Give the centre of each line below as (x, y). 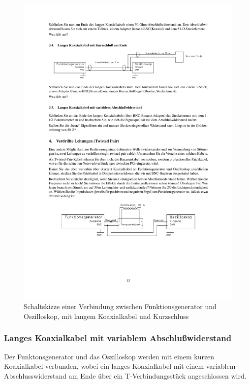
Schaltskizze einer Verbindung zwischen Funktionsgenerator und (120, 306)
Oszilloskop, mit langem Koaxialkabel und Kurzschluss (106, 316)
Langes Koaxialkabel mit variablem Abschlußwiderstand (118, 338)
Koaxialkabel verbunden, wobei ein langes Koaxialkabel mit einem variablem (120, 366)
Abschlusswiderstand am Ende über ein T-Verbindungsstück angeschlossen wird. (125, 375)
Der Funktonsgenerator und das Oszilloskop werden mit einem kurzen (109, 356)
